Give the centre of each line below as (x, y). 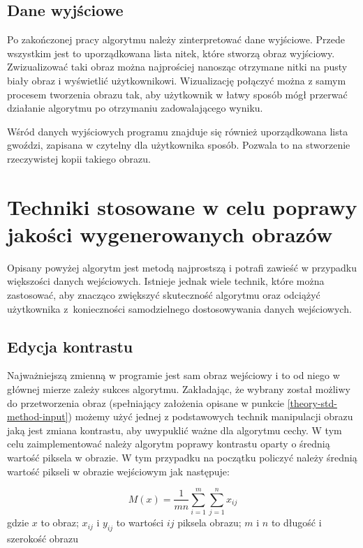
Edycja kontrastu (70, 346)
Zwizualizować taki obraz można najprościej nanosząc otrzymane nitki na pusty (177, 67)
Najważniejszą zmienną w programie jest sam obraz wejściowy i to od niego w (173, 375)
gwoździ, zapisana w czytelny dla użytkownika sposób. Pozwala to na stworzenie (179, 145)
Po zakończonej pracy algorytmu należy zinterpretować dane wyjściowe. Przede (176, 39)
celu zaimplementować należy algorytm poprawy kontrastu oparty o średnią (169, 444)
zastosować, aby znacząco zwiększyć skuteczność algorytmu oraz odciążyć (164, 295)
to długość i (296, 523)
